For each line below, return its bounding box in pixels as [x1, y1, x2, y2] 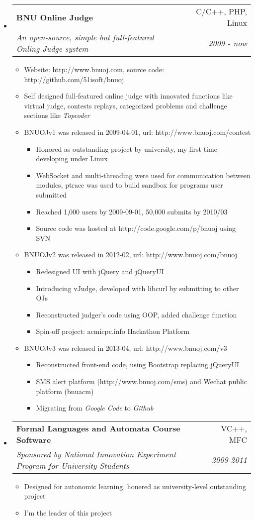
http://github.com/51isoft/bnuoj [24, 74, 124, 84]
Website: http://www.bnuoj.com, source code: [24, 64, 164, 74]
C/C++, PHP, [196, 5, 247, 17]
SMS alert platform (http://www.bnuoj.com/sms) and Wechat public [36, 376, 247, 387]
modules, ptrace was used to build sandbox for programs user [36, 180, 223, 190]
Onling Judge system [16, 43, 88, 54]
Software [16, 433, 51, 445]
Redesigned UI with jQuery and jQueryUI [36, 266, 164, 276]
